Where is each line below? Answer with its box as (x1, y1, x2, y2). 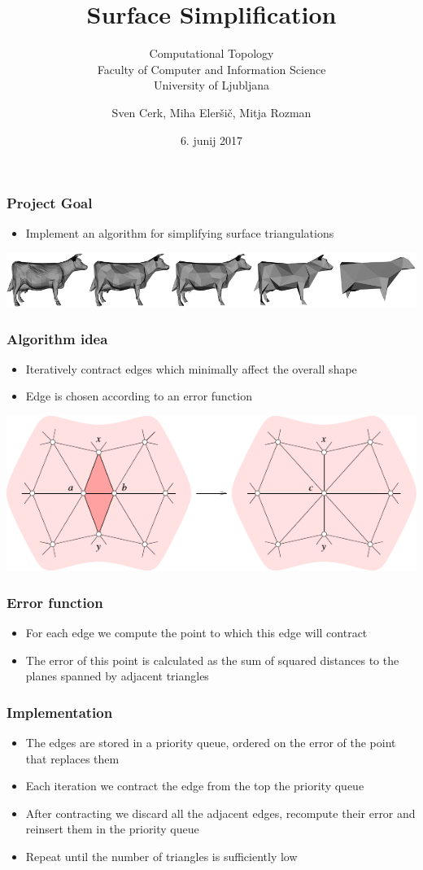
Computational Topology (149, 45, 274, 62)
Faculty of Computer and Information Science (97, 60, 326, 77)
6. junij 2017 (180, 131, 243, 148)
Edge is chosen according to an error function (25, 387, 252, 404)
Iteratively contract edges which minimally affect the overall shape (25, 360, 357, 377)
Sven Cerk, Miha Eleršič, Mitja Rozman (111, 103, 312, 120)
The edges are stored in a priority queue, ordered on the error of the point (25, 733, 396, 750)
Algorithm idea (7, 328, 108, 348)
